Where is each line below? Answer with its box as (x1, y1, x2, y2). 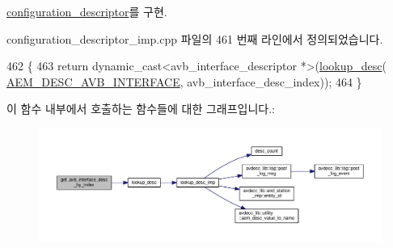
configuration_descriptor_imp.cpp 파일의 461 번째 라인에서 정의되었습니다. (6, 30, 383, 47)
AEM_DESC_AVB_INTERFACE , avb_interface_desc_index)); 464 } (6, 73, 362, 90)
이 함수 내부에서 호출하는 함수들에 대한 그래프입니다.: (6, 100, 275, 117)
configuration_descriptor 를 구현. (6, 3, 167, 19)
